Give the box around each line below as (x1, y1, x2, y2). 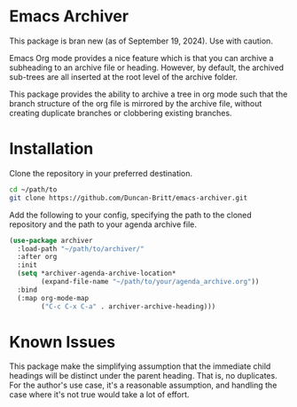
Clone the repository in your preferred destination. (9, 168, 193, 178)
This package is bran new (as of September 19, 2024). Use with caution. (9, 35, 273, 46)
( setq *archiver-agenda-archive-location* (17, 269, 176, 278)
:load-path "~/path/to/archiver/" (17, 244, 145, 254)
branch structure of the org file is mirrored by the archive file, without (9, 98, 262, 108)
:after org (17, 253, 58, 262)
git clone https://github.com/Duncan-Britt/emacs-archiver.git (9, 193, 248, 202)
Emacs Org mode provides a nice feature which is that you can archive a (9, 52, 274, 63)
